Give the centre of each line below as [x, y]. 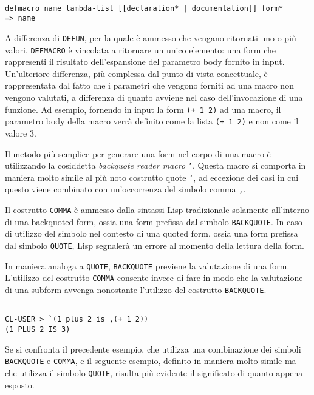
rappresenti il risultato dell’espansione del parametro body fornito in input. [145, 62]
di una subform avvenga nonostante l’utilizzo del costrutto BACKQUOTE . [136, 289]
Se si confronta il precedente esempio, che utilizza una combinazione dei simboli [153, 349]
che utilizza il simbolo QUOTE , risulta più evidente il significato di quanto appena [154, 372]
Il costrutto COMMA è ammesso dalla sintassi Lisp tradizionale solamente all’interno [157, 210]
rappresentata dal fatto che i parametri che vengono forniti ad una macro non [149, 85]
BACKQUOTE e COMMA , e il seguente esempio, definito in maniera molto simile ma [151, 361]
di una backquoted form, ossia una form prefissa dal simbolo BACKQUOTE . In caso [154, 221]
